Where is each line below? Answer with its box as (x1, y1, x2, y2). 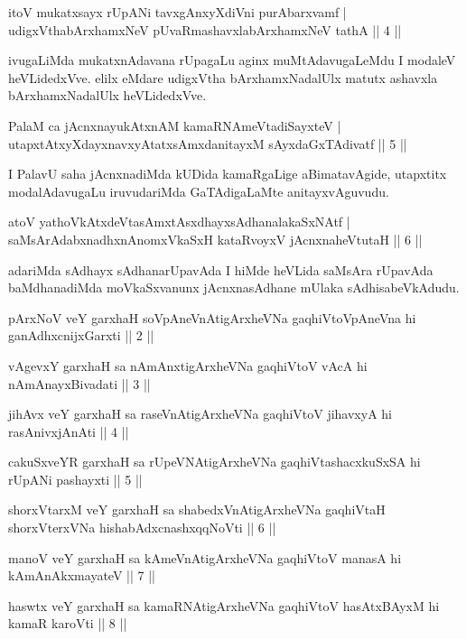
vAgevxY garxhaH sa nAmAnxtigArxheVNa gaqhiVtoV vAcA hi (8, 356, 368, 375)
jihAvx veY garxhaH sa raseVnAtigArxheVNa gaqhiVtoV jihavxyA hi (8, 404, 392, 423)
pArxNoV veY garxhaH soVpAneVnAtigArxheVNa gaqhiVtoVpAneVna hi (8, 308, 416, 327)
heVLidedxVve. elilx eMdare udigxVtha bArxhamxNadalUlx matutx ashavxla (8, 68, 438, 87)
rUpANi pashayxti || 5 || (8, 469, 143, 488)
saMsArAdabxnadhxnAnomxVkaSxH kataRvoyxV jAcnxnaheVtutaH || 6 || (8, 229, 423, 248)
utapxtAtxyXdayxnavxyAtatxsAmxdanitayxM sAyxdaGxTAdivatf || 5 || (8, 134, 407, 153)
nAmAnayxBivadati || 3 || (8, 374, 151, 393)
